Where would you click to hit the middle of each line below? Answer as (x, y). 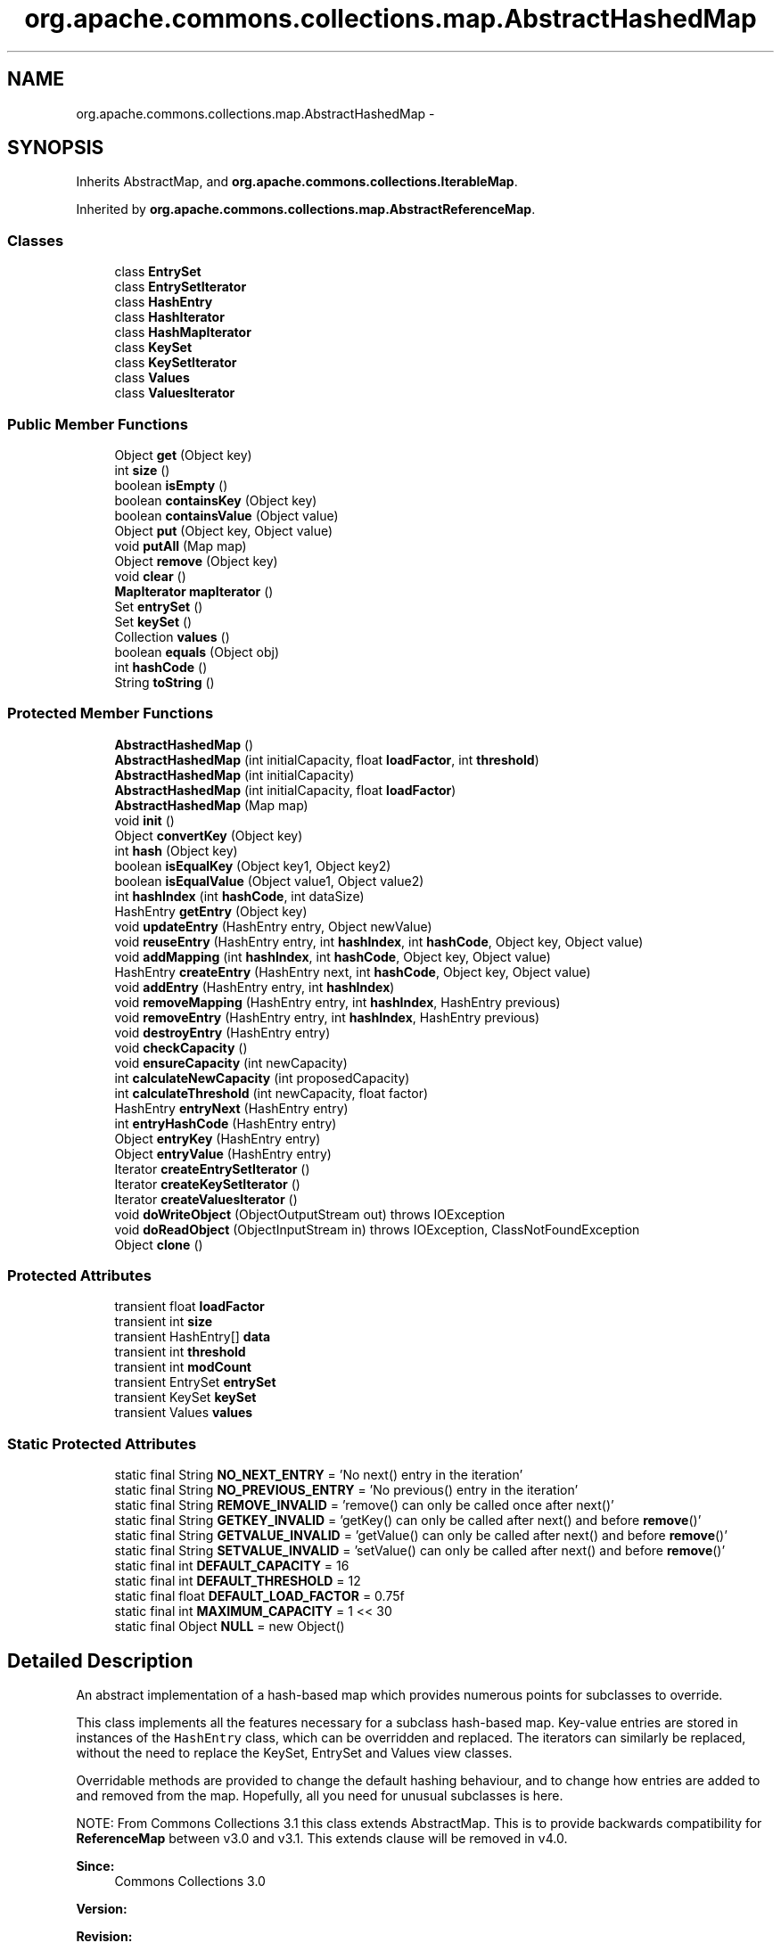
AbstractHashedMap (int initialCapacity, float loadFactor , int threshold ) (327, 759)
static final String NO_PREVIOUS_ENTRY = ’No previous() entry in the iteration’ (346, 1490)
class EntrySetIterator (181, 287)
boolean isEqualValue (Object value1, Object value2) (269, 881)
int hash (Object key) (176, 850)
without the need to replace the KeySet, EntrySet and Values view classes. (294, 1753)
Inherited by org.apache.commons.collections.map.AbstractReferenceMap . (306, 209)
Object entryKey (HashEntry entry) (218, 1138)
